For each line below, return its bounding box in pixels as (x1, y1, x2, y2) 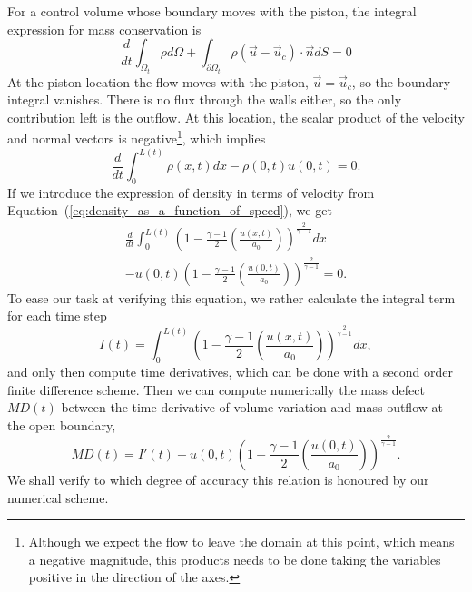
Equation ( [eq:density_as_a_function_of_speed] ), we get (7, 201, 332, 220)
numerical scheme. (7, 488, 109, 507)
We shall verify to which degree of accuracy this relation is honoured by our (7, 469, 429, 488)
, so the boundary (351, 72, 451, 91)
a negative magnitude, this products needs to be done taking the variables (28, 549, 441, 568)
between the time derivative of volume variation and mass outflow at (61, 398, 443, 417)
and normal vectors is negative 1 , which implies (7, 126, 266, 148)
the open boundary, (7, 415, 116, 434)
